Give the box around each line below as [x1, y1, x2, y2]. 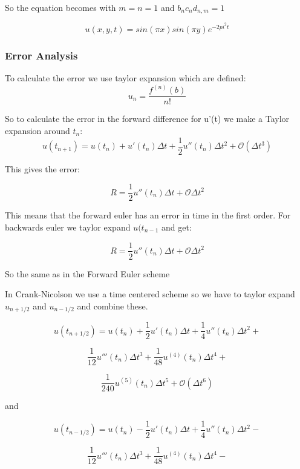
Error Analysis [5, 48, 78, 63]
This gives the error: [5, 162, 80, 175]
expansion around [5, 124, 70, 137]
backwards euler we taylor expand [5, 220, 131, 233]
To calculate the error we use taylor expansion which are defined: [5, 72, 246, 84]
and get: [161, 220, 192, 233]
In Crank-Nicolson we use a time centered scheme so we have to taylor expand [5, 288, 295, 300]
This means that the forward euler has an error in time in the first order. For [5, 209, 291, 221]
